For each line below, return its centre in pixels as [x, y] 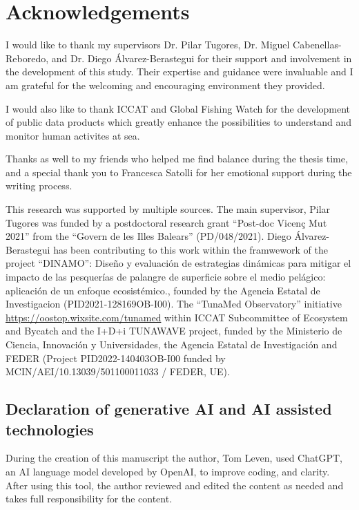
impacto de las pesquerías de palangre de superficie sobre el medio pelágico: [166, 277]
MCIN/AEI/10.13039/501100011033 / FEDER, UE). [118, 371]
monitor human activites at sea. [73, 135]
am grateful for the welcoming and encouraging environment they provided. [165, 85]
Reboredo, [27, 58]
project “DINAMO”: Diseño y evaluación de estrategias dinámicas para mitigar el [178, 263]
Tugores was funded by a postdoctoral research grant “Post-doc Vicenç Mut [166, 222]
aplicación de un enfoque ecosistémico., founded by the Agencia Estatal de [163, 290]
